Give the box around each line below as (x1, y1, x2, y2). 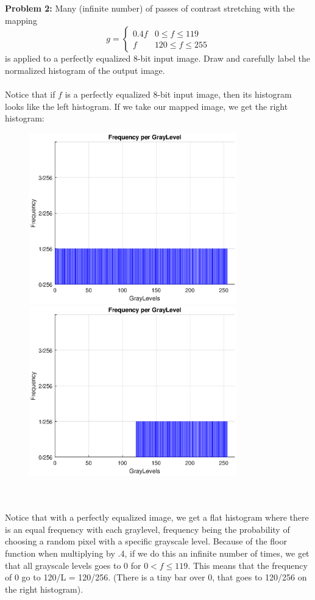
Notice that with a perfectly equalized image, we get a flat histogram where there (5, 511, 309, 524)
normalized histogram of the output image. (5, 63, 165, 76)
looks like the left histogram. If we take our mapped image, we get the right (5, 99, 288, 112)
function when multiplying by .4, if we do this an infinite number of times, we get (5, 546, 310, 559)
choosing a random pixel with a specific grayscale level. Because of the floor (5, 535, 287, 548)
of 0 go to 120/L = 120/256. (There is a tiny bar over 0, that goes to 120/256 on (5, 571, 307, 584)
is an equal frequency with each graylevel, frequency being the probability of (5, 522, 290, 535)
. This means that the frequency (188, 558, 308, 571)
